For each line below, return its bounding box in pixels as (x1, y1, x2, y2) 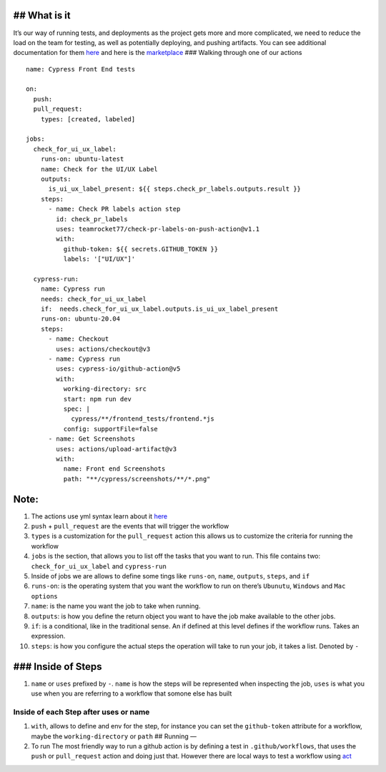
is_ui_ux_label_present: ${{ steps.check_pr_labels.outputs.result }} (48, 185, 302, 193)
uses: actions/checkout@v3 (56, 345, 151, 353)
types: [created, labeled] (40, 115, 136, 123)
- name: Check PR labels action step (48, 205, 181, 214)
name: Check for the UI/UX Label (40, 165, 159, 173)
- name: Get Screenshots (48, 435, 136, 443)
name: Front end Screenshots (63, 465, 166, 473)
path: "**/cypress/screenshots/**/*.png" (63, 475, 211, 483)
